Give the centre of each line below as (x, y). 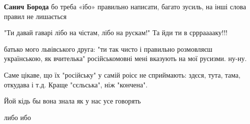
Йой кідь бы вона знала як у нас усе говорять (72, 101)
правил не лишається (35, 16)
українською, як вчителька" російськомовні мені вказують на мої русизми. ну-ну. (125, 58)
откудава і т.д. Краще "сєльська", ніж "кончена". (76, 84)
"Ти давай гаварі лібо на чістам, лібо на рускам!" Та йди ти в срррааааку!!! (116, 32)
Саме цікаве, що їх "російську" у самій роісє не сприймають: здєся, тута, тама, (122, 74)
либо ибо (17, 117)
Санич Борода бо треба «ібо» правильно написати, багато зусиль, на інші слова (125, 6)
